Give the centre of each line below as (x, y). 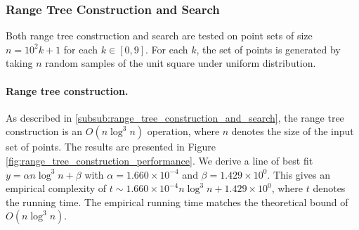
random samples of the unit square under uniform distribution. (181, 63)
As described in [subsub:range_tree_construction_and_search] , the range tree (175, 117)
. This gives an (299, 174)
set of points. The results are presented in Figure (111, 147)
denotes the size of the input (293, 131)
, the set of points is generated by (268, 49)
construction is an (44, 131)
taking (19, 63)
